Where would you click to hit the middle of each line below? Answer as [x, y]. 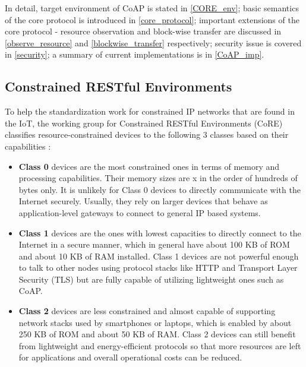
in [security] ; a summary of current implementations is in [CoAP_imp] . [135, 54]
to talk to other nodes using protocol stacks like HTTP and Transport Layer [158, 268]
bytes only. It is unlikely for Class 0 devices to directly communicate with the [160, 189]
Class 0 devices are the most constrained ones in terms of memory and [149, 166]
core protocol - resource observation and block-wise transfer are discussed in [143, 31]
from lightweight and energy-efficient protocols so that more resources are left [160, 345]
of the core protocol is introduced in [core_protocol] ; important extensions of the [152, 19]
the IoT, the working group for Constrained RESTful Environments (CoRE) [144, 123]
